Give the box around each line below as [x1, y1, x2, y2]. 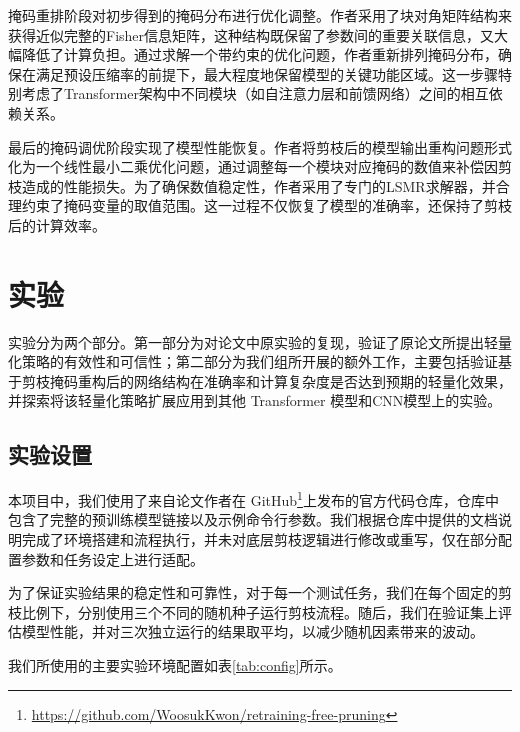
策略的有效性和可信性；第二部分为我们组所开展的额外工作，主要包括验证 [21, 351, 498, 372]
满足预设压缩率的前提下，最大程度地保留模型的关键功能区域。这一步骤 [35, 63, 498, 84]
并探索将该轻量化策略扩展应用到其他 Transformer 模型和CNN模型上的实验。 [8, 390, 502, 411]
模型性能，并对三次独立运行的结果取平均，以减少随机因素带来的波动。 [21, 621, 484, 642]
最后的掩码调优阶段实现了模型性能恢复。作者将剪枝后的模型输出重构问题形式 [8, 136, 512, 157]
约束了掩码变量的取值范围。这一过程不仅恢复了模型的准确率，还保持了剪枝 [21, 195, 512, 216]
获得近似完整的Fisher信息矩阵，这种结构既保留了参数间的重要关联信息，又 [8, 24, 495, 45]
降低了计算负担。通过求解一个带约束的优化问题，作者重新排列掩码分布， [21, 44, 498, 65]
